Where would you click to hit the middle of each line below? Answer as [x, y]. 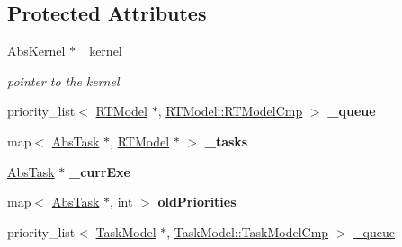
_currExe [100, 171]
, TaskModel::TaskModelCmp [248, 231]
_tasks [226, 141]
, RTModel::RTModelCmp [230, 111]
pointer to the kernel [63, 80]
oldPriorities [197, 202]
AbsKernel [36, 51]
